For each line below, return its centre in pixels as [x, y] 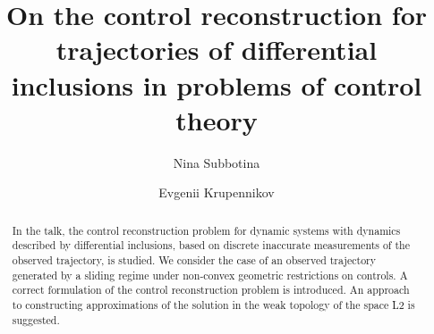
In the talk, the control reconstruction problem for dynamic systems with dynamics [206, 230]
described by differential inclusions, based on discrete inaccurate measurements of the [211, 245]
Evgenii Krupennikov [217, 192]
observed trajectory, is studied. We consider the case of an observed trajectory [194, 259]
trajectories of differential [217, 50]
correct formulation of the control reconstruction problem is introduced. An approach [211, 290]
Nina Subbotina [217, 162]
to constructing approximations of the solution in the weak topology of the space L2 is [213, 304]
